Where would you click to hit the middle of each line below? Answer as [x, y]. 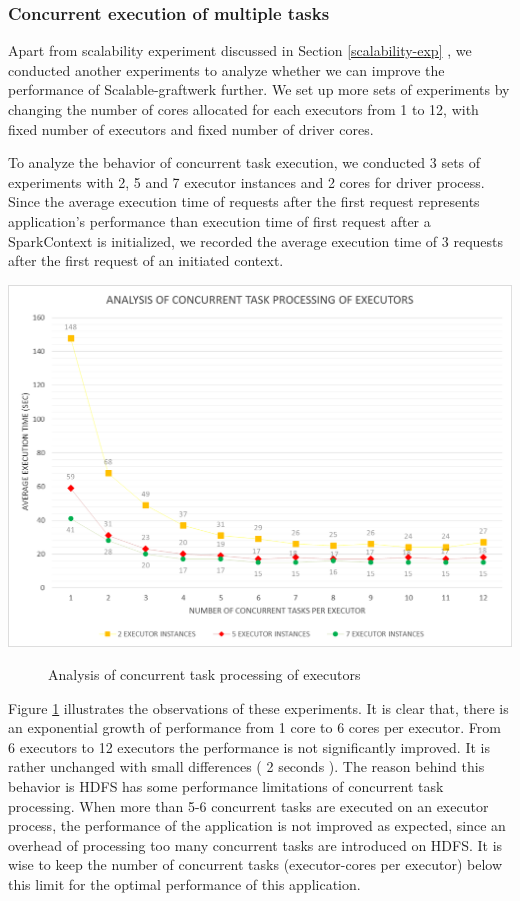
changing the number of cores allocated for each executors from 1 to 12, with [243, 109]
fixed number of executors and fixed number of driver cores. [191, 128]
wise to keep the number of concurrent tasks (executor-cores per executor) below [255, 864]
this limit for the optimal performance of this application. [184, 884]
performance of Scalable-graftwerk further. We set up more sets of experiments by [259, 89]
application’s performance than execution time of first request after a [219, 220]
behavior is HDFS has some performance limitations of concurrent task [226, 786]
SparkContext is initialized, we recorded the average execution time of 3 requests [256, 240]
